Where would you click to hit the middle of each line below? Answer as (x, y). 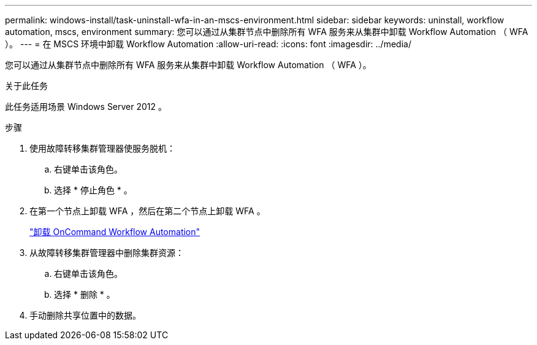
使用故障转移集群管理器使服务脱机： (102, 148)
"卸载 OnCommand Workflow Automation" (115, 232)
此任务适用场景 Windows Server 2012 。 (86, 107)
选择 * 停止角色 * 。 (93, 190)
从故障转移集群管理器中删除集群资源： (107, 253)
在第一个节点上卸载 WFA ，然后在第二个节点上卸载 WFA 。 (147, 211)
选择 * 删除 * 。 (85, 294)
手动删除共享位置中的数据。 (85, 315)
